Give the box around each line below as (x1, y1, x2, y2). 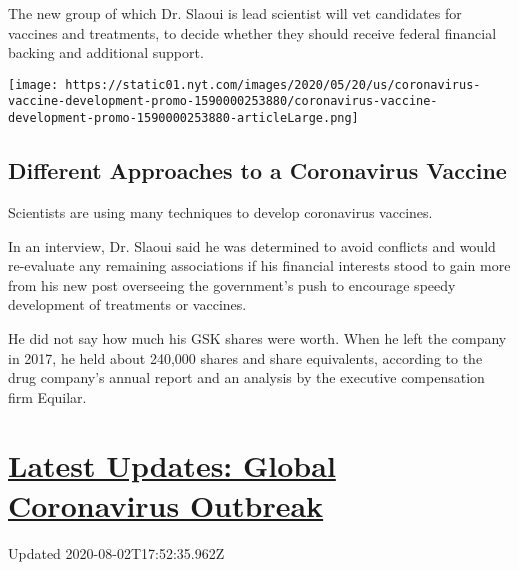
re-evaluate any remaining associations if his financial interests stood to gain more (8, 255, 511, 276)
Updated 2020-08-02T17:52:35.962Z (8, 542, 225, 563)
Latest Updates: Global (8, 445, 336, 486)
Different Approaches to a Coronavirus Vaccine (8, 155, 507, 186)
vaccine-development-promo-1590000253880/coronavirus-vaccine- (8, 94, 438, 109)
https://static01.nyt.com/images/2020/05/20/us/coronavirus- (65, 77, 481, 92)
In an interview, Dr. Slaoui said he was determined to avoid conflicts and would (8, 235, 496, 256)
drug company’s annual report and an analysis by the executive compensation (8, 367, 485, 388)
